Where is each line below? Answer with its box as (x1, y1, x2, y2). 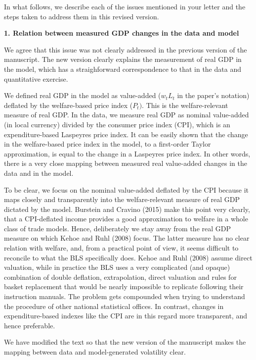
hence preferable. (4, 320, 55, 330)
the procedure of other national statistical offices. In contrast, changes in (4, 301, 224, 311)
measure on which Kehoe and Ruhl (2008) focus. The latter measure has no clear (4, 233, 250, 243)
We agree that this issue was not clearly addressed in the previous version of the (4, 44, 247, 54)
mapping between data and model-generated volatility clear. (4, 347, 186, 357)
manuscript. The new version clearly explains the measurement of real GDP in (4, 54, 242, 64)
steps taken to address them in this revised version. (4, 11, 159, 21)
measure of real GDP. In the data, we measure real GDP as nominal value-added (4, 109, 249, 120)
